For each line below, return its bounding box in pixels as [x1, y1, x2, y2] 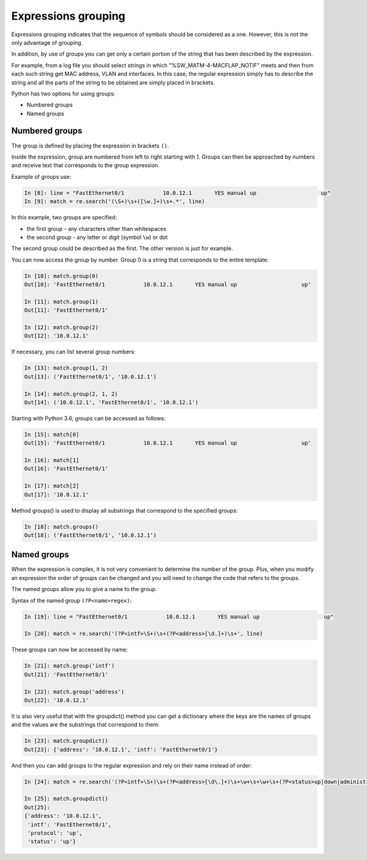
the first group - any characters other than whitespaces [26, 225, 166, 232]
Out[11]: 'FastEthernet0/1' [24, 307, 108, 314]
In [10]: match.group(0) [24, 273, 99, 279]
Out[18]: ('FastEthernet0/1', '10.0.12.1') [24, 532, 157, 538]
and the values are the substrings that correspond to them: [11, 721, 160, 728]
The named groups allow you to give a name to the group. [11, 586, 157, 593]
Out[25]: [24, 804, 51, 811]
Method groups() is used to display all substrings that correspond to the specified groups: [11, 507, 238, 514]
